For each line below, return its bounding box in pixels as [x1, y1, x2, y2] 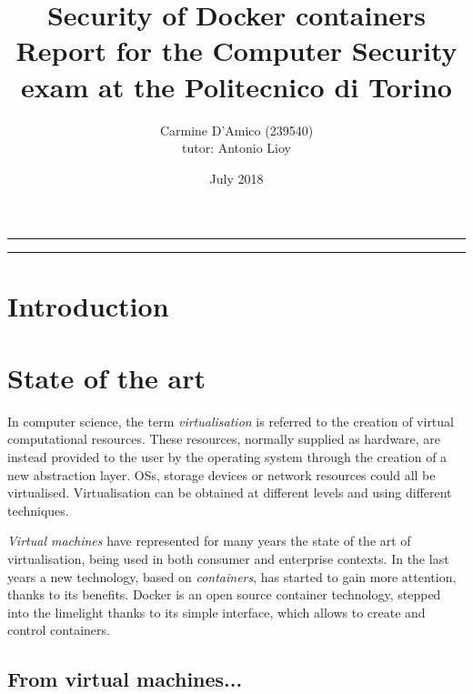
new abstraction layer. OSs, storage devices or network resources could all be [7, 465, 436, 484]
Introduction [7, 287, 169, 325]
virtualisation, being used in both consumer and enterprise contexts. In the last [7, 548, 449, 568]
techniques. [7, 500, 69, 519]
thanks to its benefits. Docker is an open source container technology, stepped [7, 585, 441, 604]
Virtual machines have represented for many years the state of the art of [7, 531, 411, 550]
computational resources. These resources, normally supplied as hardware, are [7, 429, 441, 448]
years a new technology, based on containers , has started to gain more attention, [7, 567, 457, 586]
